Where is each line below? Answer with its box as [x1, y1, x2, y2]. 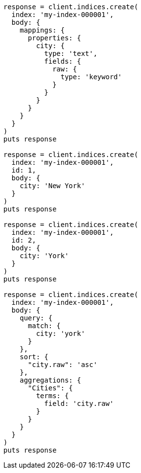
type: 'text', [44, 50, 97, 57]
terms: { [36, 392, 69, 400]
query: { [19, 314, 53, 322]
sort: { [19, 353, 48, 361]
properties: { [28, 34, 81, 42]
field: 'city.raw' [44, 400, 114, 407]
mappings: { [19, 26, 65, 34]
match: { [28, 322, 61, 330]
